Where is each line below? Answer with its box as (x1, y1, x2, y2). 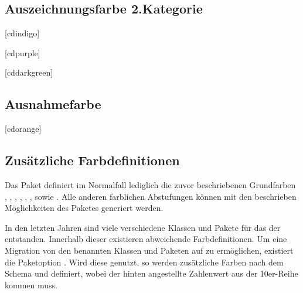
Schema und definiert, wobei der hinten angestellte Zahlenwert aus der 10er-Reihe (5, 267, 298, 280)
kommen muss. (5, 278, 57, 291)
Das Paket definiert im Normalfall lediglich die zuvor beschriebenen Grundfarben (5, 178, 296, 190)
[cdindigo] (5, 27, 40, 39)
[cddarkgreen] (5, 66, 53, 79)
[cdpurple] (5, 46, 40, 59)
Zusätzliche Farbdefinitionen (5, 151, 180, 169)
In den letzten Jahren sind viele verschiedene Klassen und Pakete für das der (5, 221, 281, 233)
